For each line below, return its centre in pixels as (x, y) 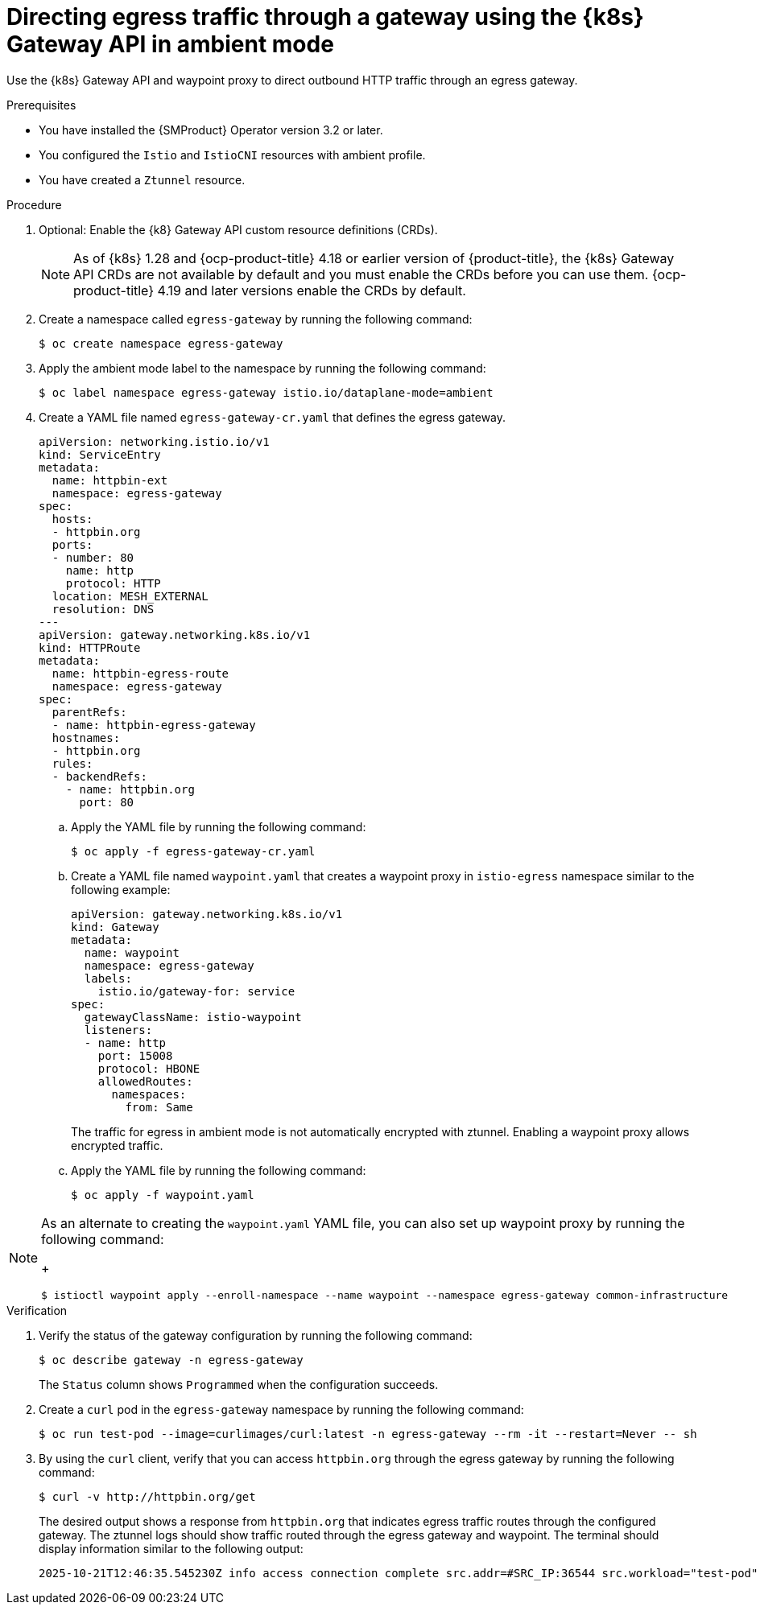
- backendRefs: (99, 776)
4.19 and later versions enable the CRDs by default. (312, 290)
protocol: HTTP (113, 583)
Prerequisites (41, 105)
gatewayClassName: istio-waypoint (193, 1017)
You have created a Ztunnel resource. (142, 179)
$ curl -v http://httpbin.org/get (147, 1496)
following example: (121, 889)
